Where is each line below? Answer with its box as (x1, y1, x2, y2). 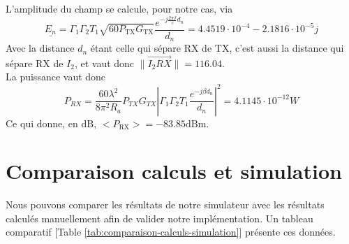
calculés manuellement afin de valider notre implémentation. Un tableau (6, 210, 313, 225)
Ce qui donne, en (6, 115, 78, 130)
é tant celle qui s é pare (90, 41, 181, 55)
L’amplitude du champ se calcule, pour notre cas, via (6, 1, 233, 15)
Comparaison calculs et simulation (6, 157, 342, 185)
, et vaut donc (74, 55, 135, 70)
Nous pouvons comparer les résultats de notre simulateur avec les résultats (6, 197, 325, 212)
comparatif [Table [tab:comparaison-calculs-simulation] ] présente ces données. (6, 224, 336, 239)
